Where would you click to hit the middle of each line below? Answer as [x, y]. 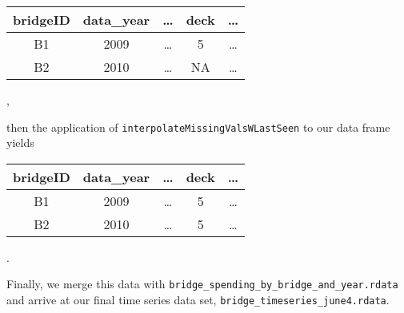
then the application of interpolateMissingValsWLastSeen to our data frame [198, 127]
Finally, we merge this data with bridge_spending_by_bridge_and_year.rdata [202, 284]
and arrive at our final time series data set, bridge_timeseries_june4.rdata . [198, 300]
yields [20, 143]
